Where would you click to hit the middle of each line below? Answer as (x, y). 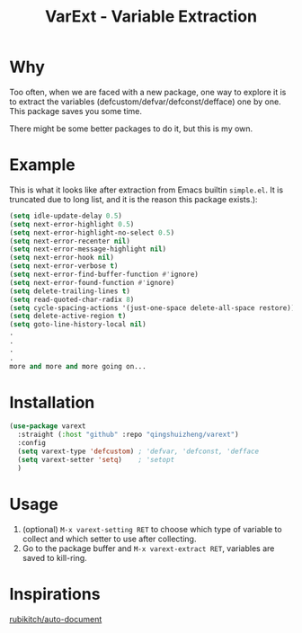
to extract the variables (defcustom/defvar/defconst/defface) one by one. (145, 102)
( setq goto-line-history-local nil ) (78, 325)
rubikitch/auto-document (56, 619)
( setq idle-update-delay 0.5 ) (66, 216)
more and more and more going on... (78, 366)
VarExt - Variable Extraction (151, 17)
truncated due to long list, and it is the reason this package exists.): (133, 199)
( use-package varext (48, 426)
